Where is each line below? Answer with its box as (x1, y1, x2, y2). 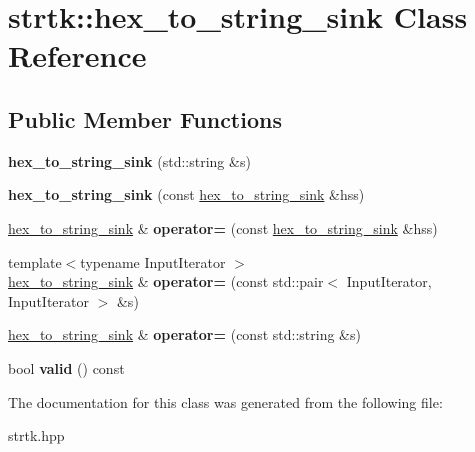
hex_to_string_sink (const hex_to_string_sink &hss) (8, 184, 365, 205)
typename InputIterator (80, 251, 226, 272)
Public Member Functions (8, 103, 282, 134)
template (8, 251, 62, 272)
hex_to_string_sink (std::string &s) (8, 150, 251, 171)
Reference (8, 35, 147, 76)
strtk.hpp (8, 425, 65, 446)
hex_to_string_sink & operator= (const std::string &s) (8, 324, 361, 345)
